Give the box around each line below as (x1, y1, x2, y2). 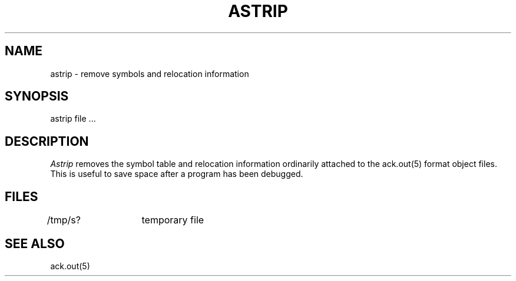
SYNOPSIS (5, 89, 69, 104)
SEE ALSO (5, 236, 65, 251)
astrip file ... (50, 113, 96, 124)
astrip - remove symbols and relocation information (50, 68, 249, 79)
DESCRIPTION (5, 133, 89, 149)
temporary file (141, 214, 204, 226)
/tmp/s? (47, 214, 81, 226)
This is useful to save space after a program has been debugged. (50, 169, 303, 179)
